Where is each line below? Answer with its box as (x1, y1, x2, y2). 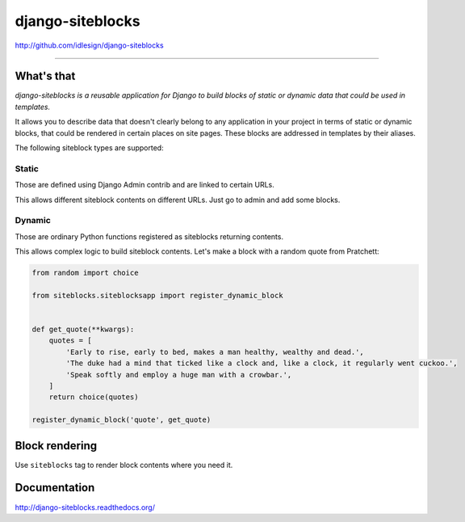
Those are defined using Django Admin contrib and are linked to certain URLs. (15, 180, 274, 190)
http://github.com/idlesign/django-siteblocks (15, 40, 165, 50)
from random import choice (31, 268, 139, 278)
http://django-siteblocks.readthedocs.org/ (15, 502, 155, 512)
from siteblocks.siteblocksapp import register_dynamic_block (31, 291, 283, 300)
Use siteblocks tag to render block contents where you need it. (15, 460, 233, 469)
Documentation (15, 481, 95, 495)
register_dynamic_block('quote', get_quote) (31, 415, 212, 424)
